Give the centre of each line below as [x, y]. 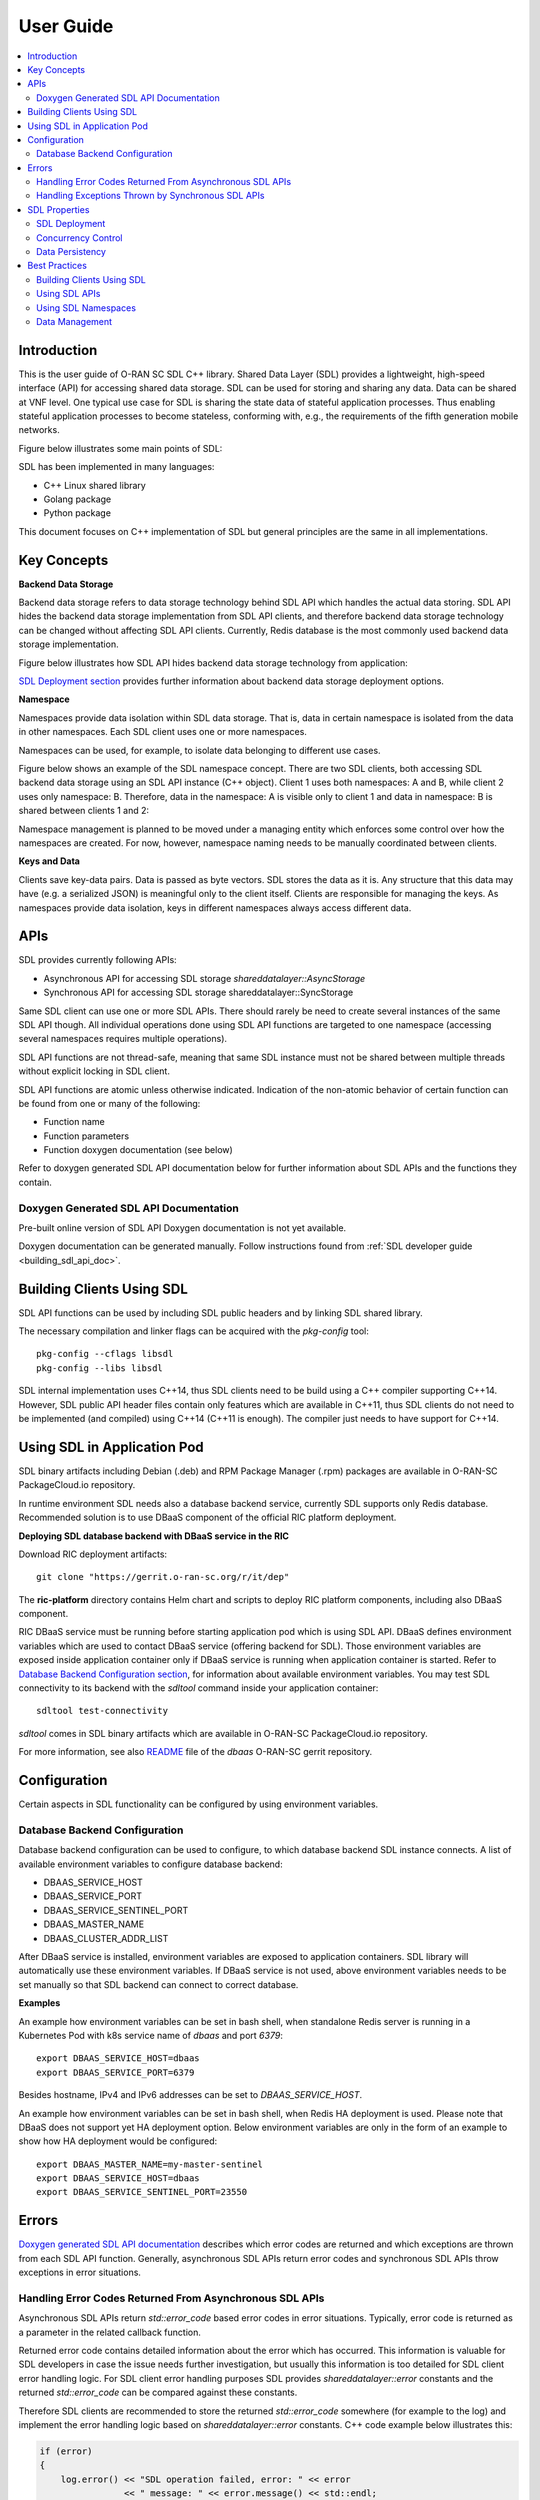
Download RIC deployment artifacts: [93, 1554]
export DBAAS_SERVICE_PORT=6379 [115, 2072]
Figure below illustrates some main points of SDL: [120, 448]
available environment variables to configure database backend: [151, 1864]
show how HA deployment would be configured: [118, 2141]
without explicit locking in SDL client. [94, 1071]
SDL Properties [58, 209]
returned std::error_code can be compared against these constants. [158, 2392]
